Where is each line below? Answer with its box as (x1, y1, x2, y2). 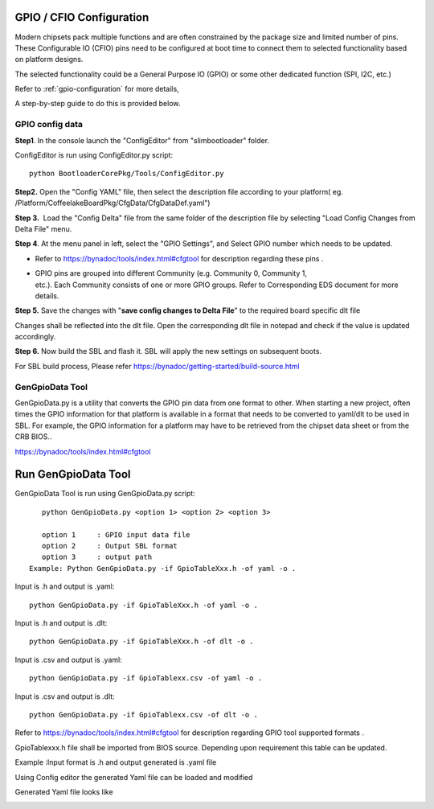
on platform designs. (14, 55, 84, 64)
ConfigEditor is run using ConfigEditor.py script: (14, 150, 173, 160)
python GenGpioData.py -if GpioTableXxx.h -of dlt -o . (29, 637, 254, 647)
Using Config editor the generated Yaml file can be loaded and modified (14, 772, 253, 782)
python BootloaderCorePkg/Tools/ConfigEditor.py (29, 169, 224, 179)
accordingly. (14, 332, 56, 342)
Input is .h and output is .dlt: (14, 618, 108, 627)
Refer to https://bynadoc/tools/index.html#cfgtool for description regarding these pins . (35, 253, 324, 263)
